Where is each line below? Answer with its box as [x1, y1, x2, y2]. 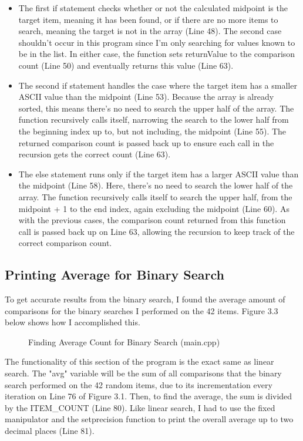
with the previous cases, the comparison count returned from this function [18, 214, 286, 226]
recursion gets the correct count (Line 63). [18, 148, 171, 160]
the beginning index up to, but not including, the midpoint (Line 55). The [18, 124, 287, 137]
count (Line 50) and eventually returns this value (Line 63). [18, 59, 234, 71]
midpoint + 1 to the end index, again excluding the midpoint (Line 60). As [18, 202, 289, 214]
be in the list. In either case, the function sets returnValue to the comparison [18, 48, 295, 60]
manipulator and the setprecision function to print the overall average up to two [5, 413, 294, 425]
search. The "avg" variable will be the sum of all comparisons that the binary [5, 367, 282, 379]
